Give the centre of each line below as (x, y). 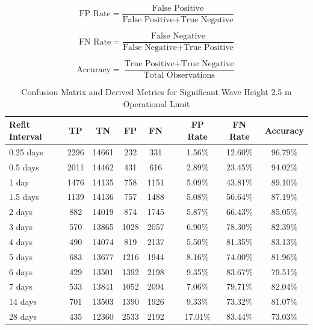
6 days (21, 271)
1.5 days (24, 197)
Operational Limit (156, 103)
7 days (21, 286)
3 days (21, 227)
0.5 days (24, 167)
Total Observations (179, 76)
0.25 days (26, 151)
